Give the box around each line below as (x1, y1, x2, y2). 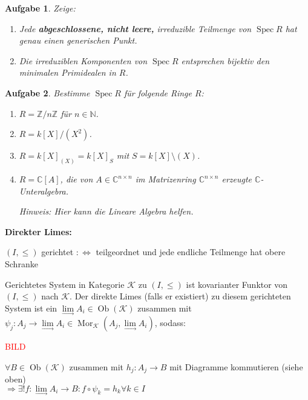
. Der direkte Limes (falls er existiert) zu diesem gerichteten (70, 290, 291, 302)
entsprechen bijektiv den (181, 54, 270, 67)
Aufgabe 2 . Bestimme (5, 86, 90, 99)
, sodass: (154, 316, 186, 328)
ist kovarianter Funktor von (186, 278, 288, 290)
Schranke (5, 257, 38, 270)
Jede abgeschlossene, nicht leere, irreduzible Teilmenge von (19, 22, 252, 35)
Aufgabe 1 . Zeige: (5, 2, 76, 14)
